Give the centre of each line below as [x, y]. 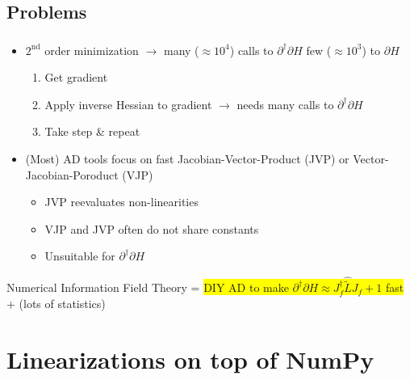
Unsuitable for [80, 256]
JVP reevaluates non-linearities [121, 202]
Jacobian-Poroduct [72, 174]
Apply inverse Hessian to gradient [128, 104]
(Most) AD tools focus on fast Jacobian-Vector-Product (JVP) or [187, 159]
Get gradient [76, 77]
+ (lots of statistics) [56, 304]
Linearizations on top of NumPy [190, 359]
